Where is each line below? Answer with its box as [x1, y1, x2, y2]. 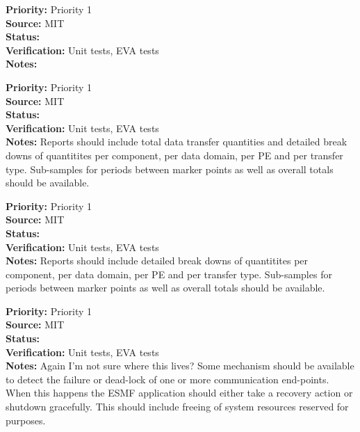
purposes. [6, 413, 46, 427]
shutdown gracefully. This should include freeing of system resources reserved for [6, 399, 349, 414]
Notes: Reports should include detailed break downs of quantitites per [6, 253, 309, 268]
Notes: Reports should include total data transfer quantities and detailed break [6, 134, 347, 149]
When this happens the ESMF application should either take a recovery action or [6, 385, 353, 400]
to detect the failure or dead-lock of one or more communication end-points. [6, 371, 329, 386]
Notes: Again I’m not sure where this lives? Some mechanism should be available [6, 358, 354, 373]
